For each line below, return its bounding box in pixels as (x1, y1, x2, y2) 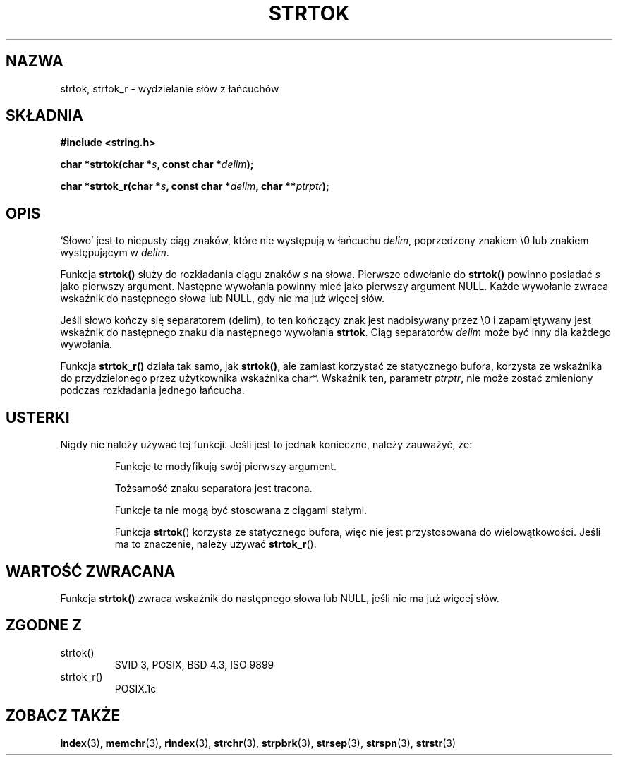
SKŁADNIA (6, 107, 83, 125)
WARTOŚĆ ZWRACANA (6, 562, 176, 580)
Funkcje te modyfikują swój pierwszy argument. (114, 460, 337, 473)
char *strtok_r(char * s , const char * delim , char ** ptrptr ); (60, 180, 329, 193)
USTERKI (6, 408, 70, 426)
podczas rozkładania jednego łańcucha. (60, 384, 245, 397)
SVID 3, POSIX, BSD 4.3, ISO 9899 (114, 658, 274, 671)
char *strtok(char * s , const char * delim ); (60, 158, 254, 171)
